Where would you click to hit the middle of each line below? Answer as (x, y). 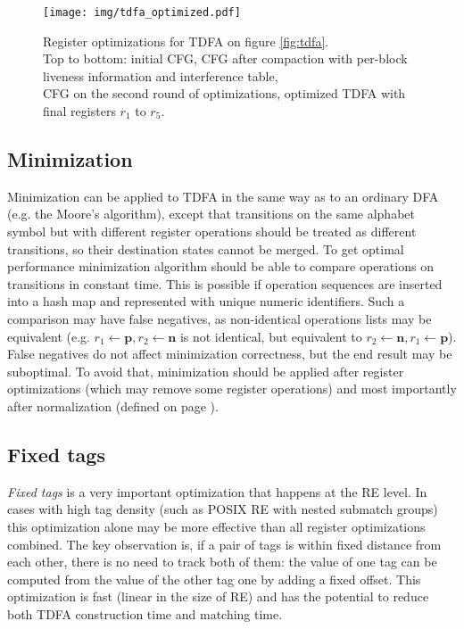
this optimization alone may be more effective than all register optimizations (216, 526)
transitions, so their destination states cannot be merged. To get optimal (206, 248)
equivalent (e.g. (49, 336)
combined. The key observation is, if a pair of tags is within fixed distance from (224, 544)
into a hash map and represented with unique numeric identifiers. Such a (206, 301)
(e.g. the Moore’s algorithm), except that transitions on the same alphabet (211, 214)
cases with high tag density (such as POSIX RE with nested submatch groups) (223, 509)
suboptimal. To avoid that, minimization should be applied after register (206, 371)
